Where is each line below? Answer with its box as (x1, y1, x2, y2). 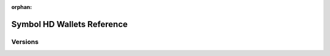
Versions (11, 37, 39, 46)
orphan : (11, 4, 32, 10)
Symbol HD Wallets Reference (11, 19, 128, 30)
